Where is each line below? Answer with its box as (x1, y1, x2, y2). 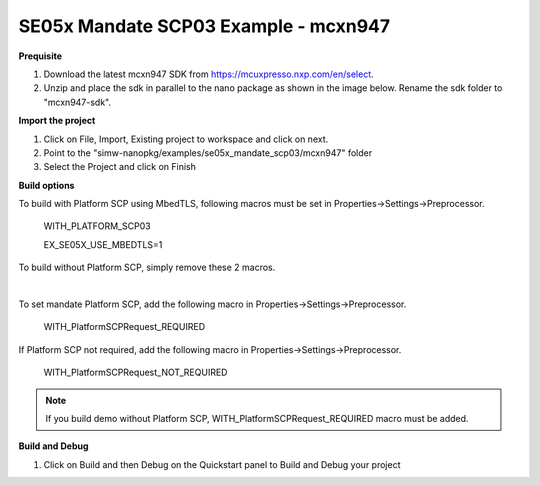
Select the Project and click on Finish (43, 161, 197, 173)
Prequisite (18, 50, 63, 62)
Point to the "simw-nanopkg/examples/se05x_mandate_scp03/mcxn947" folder (43, 146, 373, 159)
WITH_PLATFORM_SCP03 (43, 220, 151, 232)
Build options (18, 179, 75, 191)
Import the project (18, 115, 96, 127)
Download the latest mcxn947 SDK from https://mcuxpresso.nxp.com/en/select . (43, 68, 374, 80)
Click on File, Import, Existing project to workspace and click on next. (43, 133, 329, 145)
